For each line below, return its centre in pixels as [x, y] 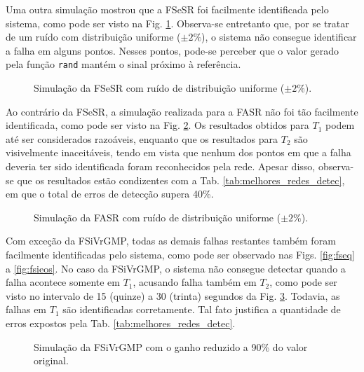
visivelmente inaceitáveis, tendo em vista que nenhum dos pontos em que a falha [178, 152]
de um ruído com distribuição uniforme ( [93, 37]
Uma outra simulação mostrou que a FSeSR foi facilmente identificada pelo [167, 9]
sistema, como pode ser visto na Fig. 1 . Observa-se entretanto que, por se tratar [177, 23]
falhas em [26, 309]
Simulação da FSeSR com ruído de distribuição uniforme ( [159, 88]
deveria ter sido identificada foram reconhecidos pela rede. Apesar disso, [161, 166]
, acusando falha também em [195, 282]
